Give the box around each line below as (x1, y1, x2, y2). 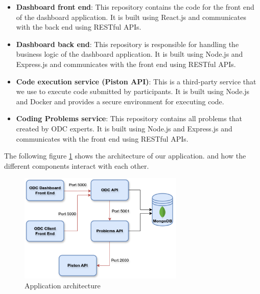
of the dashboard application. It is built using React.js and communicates (16, 11, 246, 22)
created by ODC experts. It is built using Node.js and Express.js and (16, 123, 232, 133)
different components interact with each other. (4, 160, 149, 171)
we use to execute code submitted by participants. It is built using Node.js (16, 86, 250, 97)
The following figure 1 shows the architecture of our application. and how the (4, 150, 246, 161)
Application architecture (25, 280, 101, 291)
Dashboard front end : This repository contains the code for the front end (16, 2, 254, 12)
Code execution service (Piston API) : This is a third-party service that (16, 76, 256, 86)
